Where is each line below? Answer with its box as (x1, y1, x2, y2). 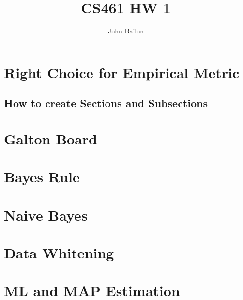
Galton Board (4, 128, 97, 148)
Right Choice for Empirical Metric (4, 62, 240, 82)
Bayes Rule (4, 167, 80, 187)
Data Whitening (4, 243, 114, 262)
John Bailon (108, 26, 144, 36)
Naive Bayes (4, 205, 88, 224)
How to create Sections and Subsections (4, 95, 208, 111)
